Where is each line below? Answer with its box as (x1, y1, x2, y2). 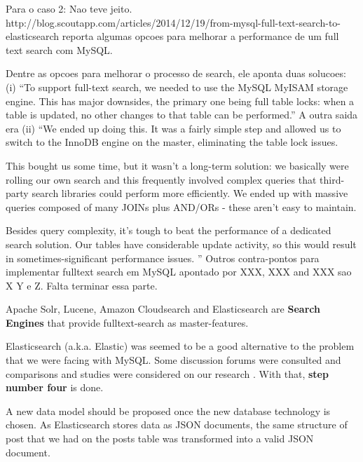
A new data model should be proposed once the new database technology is (6, 403, 331, 418)
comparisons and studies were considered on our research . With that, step (6, 366, 329, 381)
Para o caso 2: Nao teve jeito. (6, 1, 132, 15)
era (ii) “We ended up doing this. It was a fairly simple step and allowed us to (6, 121, 341, 135)
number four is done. (6, 380, 104, 395)
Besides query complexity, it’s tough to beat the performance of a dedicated (6, 223, 331, 238)
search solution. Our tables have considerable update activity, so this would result (6, 236, 357, 251)
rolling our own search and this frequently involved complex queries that (6, 172, 317, 186)
